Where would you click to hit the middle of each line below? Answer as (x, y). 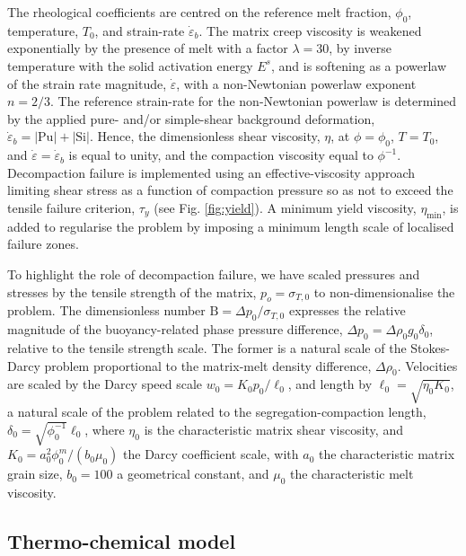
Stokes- (430, 347)
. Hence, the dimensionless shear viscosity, (205, 136)
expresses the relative (347, 310)
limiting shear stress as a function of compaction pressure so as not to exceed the (230, 190)
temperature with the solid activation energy (130, 65)
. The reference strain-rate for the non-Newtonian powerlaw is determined (253, 101)
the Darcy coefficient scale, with (211, 454)
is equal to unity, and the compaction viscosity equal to (221, 155)
